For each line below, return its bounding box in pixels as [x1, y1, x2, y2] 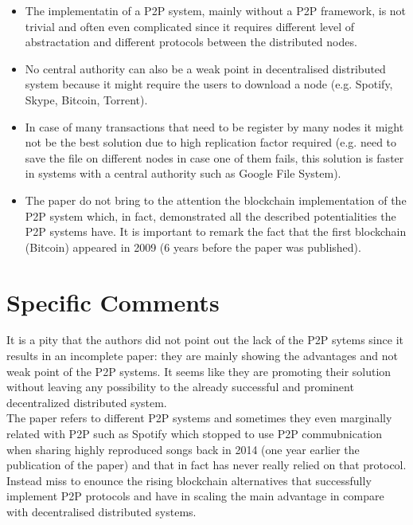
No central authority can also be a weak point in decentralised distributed [25, 60, 386, 76]
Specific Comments [6, 285, 220, 318]
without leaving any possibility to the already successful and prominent [6, 378, 354, 395]
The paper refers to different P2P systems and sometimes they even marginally [6, 409, 392, 426]
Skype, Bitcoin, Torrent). [25, 91, 148, 108]
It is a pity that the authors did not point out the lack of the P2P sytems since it [6, 331, 403, 348]
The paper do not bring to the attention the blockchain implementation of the [25, 191, 407, 208]
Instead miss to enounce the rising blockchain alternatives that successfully [6, 472, 372, 488]
